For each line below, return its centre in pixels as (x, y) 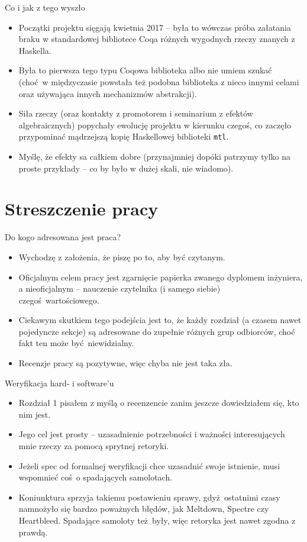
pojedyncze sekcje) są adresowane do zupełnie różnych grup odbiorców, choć (157, 331)
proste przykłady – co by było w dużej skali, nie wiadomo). (126, 168)
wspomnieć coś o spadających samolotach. (96, 477)
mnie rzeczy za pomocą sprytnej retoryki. (94, 446)
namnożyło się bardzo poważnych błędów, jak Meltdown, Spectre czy (144, 509)
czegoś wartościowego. (59, 300)
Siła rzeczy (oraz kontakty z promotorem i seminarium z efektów (136, 113)
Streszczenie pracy (82, 209)
